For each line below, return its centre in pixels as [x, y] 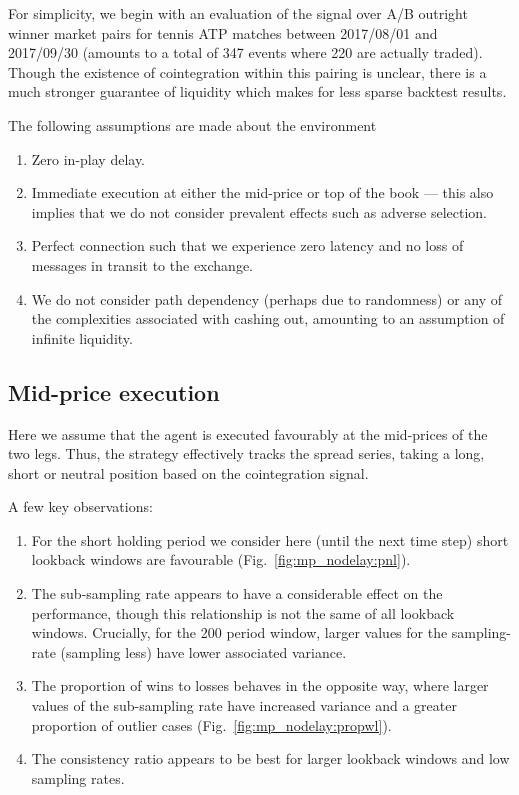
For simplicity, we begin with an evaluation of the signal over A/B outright [238, 13]
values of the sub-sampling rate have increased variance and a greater [244, 705]
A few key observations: [80, 506]
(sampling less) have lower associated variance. [203, 651]
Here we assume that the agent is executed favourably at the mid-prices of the [248, 433]
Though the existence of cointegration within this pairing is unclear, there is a [247, 71]
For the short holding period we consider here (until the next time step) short [270, 539]
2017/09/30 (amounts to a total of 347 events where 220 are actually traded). [245, 52]
